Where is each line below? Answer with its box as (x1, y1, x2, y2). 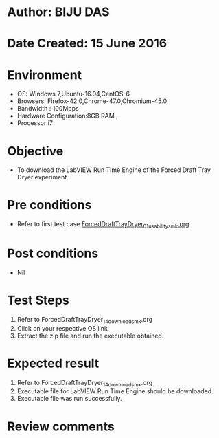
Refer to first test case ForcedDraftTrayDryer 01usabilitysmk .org (16, 220, 189, 230)
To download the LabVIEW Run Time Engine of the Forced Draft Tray (16, 166, 211, 174)
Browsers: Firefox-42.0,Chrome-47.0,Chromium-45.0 (16, 97, 168, 105)
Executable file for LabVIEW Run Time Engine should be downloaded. (16, 387, 214, 395)
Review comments (7, 419, 115, 434)
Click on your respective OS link (16, 324, 108, 332)
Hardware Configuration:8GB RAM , (16, 111, 118, 120)
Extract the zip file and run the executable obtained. (16, 331, 164, 340)
